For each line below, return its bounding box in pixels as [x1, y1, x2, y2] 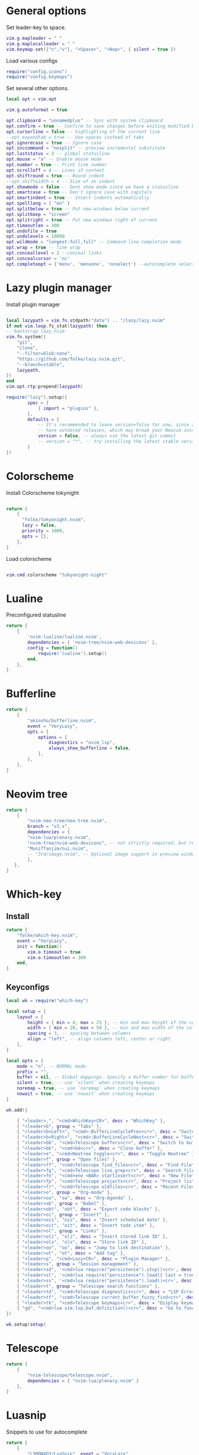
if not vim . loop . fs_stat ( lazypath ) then [6, 323, 108, 329]
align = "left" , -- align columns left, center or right [27, 1036, 171, 1042]
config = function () [27, 645, 78, 651]
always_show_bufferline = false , [48, 745, 131, 751]
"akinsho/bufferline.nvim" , [27, 717, 97, 723]
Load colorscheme [6, 555, 52, 562]
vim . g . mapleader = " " [6, 35, 62, 41]
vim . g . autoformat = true [6, 107, 68, 113]
